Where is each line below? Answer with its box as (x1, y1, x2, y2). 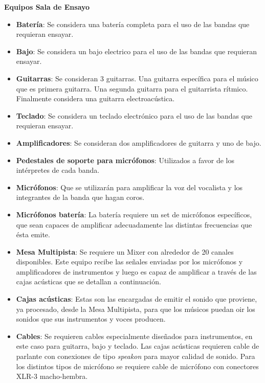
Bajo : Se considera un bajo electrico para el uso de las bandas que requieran (16, 46, 257, 56)
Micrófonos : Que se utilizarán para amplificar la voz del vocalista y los (16, 182, 243, 192)
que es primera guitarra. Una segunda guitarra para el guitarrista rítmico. (16, 83, 248, 94)
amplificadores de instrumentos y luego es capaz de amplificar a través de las (16, 266, 257, 277)
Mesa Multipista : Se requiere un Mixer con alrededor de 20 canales (16, 246, 234, 257)
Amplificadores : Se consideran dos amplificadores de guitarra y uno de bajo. (16, 137, 261, 148)
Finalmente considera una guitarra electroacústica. (16, 93, 175, 104)
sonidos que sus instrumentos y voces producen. (16, 313, 166, 324)
